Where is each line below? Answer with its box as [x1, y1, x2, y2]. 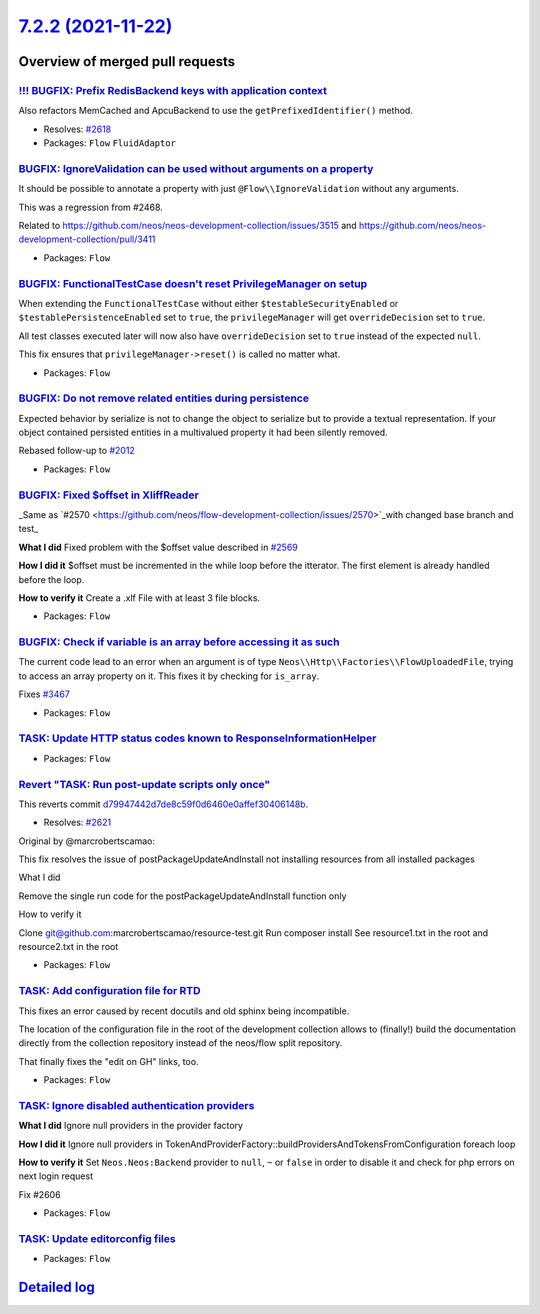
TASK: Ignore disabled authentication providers [18, 1098, 255, 1112]
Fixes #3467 [18, 688, 70, 700]
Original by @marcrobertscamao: [18, 835, 155, 847]
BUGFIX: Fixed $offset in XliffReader [18, 488, 199, 502]
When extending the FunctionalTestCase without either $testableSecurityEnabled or [18, 297, 399, 309]
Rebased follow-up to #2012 [18, 445, 135, 457]
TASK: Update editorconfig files [18, 1231, 176, 1245]
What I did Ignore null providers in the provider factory [18, 1120, 244, 1132]
